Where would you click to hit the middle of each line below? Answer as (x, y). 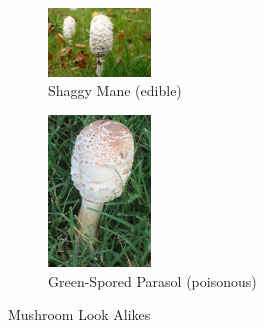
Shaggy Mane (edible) (115, 90)
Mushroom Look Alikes (79, 314)
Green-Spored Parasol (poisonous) (152, 280)
